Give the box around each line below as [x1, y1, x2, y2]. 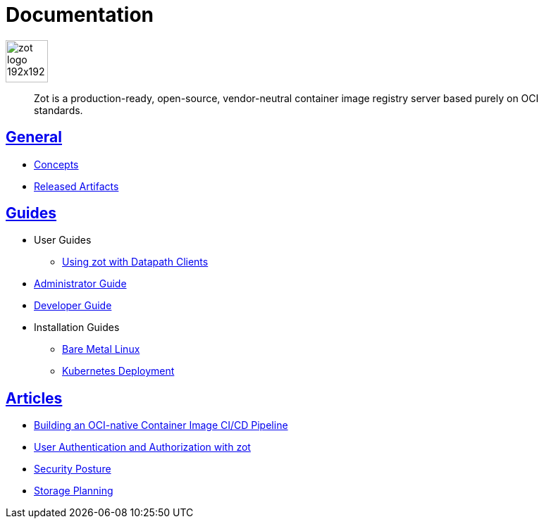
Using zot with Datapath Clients [62, 256, 209, 268]
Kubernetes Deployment [62, 365, 175, 378]
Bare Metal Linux [62, 343, 140, 356]
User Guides [34, 234, 92, 247]
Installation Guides [34, 321, 120, 334]
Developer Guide [34, 299, 112, 312]
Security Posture [34, 463, 111, 475]
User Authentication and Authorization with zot [34, 441, 251, 454]
